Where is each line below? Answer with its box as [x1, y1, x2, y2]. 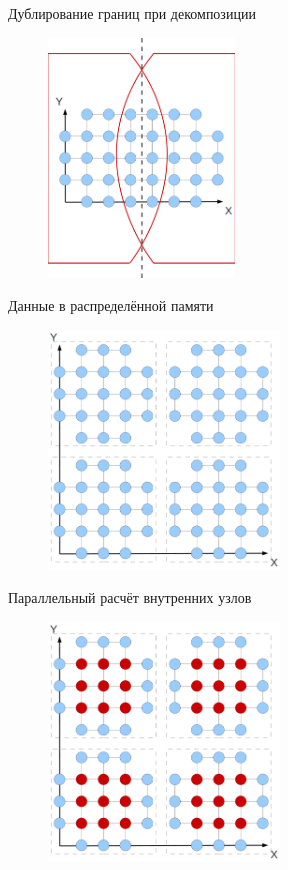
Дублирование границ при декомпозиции [8, 3, 256, 23]
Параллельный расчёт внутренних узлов [8, 587, 252, 608]
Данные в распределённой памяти [8, 295, 214, 316]
